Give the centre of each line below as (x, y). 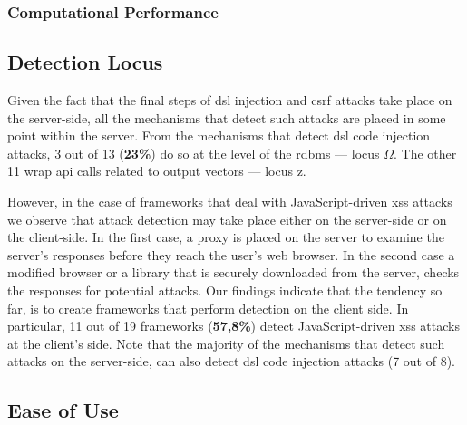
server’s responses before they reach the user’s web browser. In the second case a (231, 254)
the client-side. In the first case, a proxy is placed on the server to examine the (226, 237)
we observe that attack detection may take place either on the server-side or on (227, 219)
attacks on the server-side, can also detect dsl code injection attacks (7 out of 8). (231, 361)
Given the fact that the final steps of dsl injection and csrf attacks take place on (230, 100)
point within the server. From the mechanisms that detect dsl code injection (219, 135)
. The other (425, 153)
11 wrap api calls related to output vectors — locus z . (157, 171)
